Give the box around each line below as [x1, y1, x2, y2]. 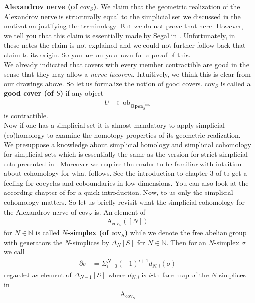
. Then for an [166, 237, 206, 247]
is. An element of [94, 206, 146, 217]
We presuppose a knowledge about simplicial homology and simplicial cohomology [4, 139, 251, 149]
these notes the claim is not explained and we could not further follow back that [4, 40, 246, 50]
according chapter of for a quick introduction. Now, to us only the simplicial [4, 187, 233, 197]
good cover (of [4, 88, 54, 98]
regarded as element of [4, 269, 72, 279]
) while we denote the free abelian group [124, 227, 247, 238]
